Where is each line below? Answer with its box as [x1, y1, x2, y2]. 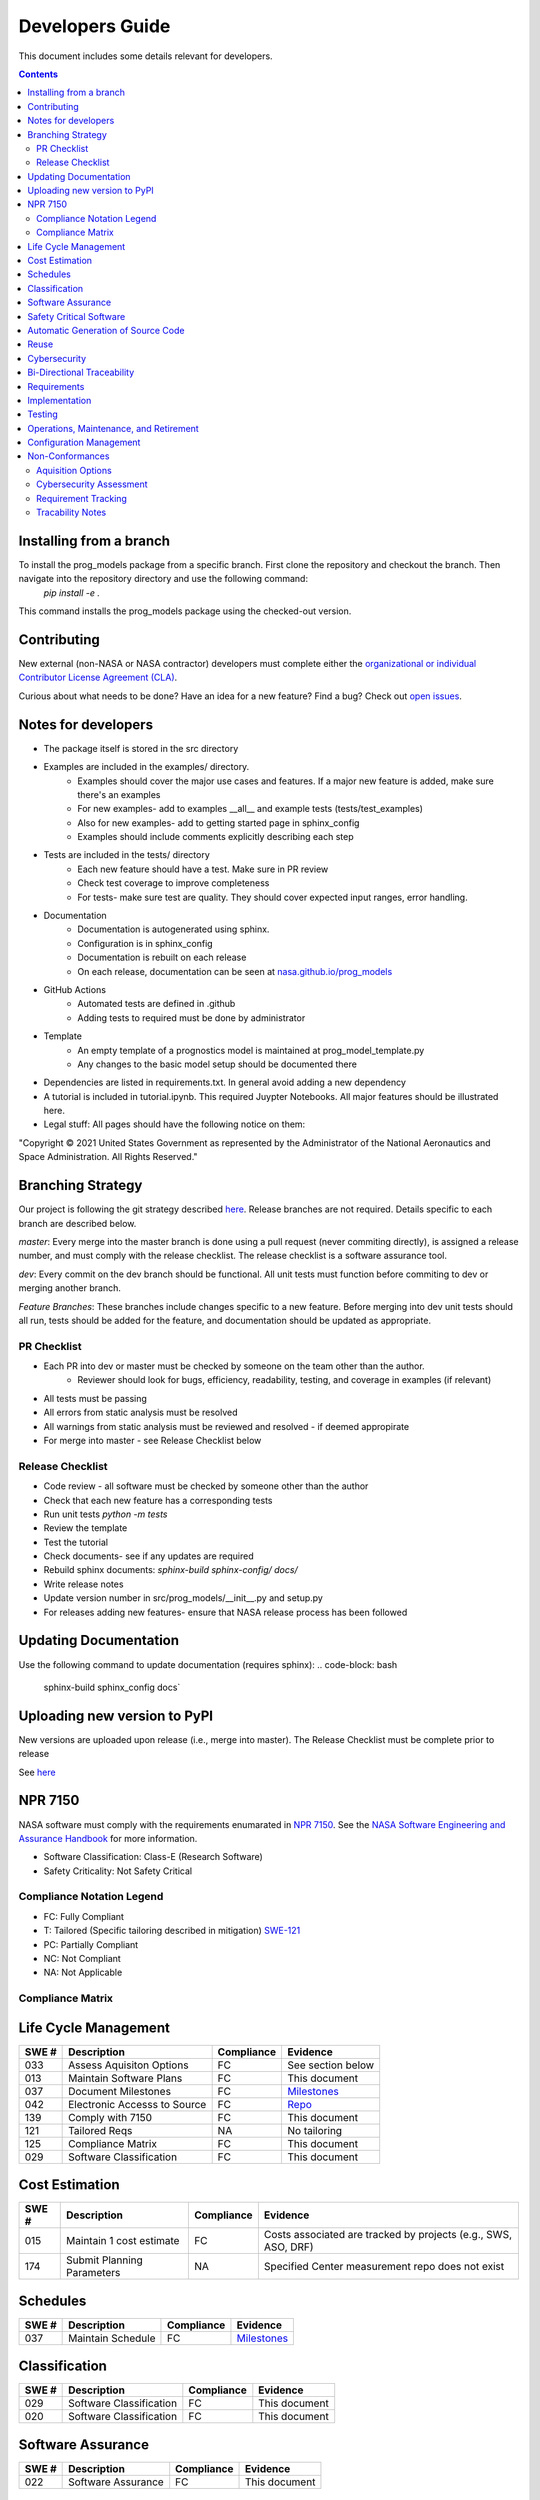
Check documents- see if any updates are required [43, 1550, 254, 1562]
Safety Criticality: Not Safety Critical [43, 1865, 193, 1877]
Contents [18, 68, 59, 80]
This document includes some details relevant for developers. [18, 50, 274, 62]
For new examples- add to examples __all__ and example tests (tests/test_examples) [77, 803, 424, 815]
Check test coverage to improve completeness [77, 877, 270, 889]
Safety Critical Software [27, 310, 126, 322]
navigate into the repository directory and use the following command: [18, 573, 309, 585]
